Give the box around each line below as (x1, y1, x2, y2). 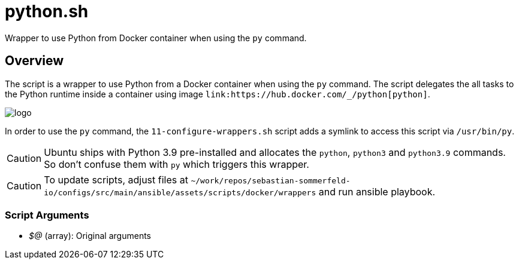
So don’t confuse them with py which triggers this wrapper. (44, 158, 309, 170)
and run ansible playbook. (318, 185, 436, 198)
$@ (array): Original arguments (29, 231, 151, 241)
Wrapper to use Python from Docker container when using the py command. (5, 32, 307, 43)
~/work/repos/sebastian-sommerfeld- (191, 176, 351, 185)
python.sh (5, 1, 89, 22)
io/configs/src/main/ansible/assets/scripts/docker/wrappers (44, 188, 316, 197)
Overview (5, 53, 64, 69)
